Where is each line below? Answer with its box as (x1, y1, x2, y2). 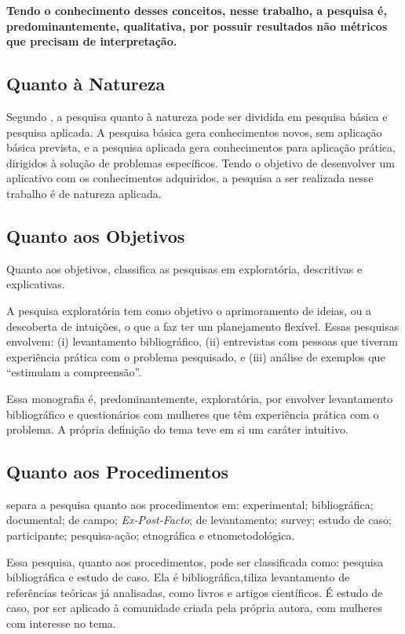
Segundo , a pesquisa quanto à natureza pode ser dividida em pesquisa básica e (6, 108, 388, 124)
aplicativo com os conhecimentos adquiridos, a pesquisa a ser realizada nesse (6, 170, 374, 186)
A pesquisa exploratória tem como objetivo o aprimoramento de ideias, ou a (6, 302, 372, 318)
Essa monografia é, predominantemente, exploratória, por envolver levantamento (6, 390, 393, 406)
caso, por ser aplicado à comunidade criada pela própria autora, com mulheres (6, 599, 382, 616)
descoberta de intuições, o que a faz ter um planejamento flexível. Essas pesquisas (6, 317, 400, 334)
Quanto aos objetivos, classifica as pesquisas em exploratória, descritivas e (6, 260, 363, 277)
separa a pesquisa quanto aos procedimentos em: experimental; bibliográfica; (6, 496, 374, 512)
